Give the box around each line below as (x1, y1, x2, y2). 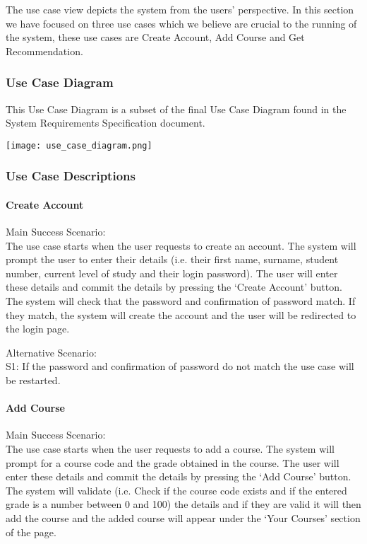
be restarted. (6, 373, 61, 388)
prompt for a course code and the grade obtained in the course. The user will (6, 455, 339, 470)
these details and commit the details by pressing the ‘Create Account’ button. (6, 279, 342, 294)
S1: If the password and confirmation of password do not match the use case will (6, 359, 354, 374)
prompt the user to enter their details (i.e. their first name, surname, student (6, 252, 339, 267)
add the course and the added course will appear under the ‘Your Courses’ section (6, 510, 361, 525)
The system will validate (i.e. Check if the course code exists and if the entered (6, 482, 347, 497)
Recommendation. (6, 43, 83, 58)
